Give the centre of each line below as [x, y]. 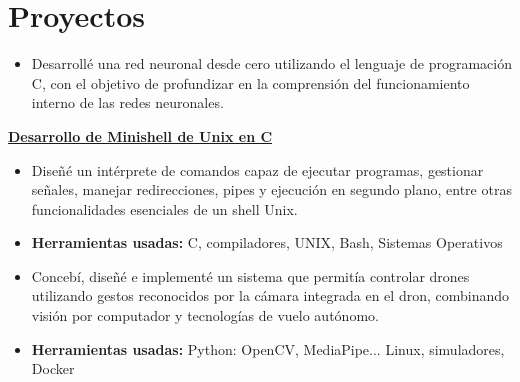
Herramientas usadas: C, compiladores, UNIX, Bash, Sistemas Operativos [267, 242]
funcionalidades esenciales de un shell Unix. [164, 208]
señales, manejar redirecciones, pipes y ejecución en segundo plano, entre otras [271, 189]
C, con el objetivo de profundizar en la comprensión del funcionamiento [250, 82]
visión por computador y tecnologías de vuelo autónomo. [205, 315]
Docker [53, 368]
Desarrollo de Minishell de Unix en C [140, 135]
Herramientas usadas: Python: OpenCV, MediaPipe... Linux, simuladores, [268, 348]
